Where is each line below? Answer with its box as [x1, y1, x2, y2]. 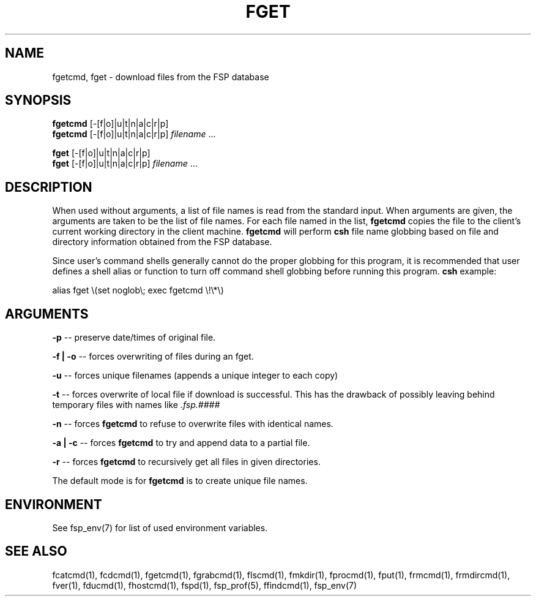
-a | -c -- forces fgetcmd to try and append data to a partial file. [52, 437, 310, 448]
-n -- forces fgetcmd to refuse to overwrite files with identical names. [52, 418, 333, 429]
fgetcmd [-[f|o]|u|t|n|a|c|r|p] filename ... [52, 129, 216, 140]
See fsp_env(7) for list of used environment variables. [52, 522, 268, 533]
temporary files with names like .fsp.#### [52, 399, 220, 410]
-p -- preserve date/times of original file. [52, 332, 216, 343]
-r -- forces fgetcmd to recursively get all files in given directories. [52, 456, 321, 467]
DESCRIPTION [5, 179, 92, 195]
